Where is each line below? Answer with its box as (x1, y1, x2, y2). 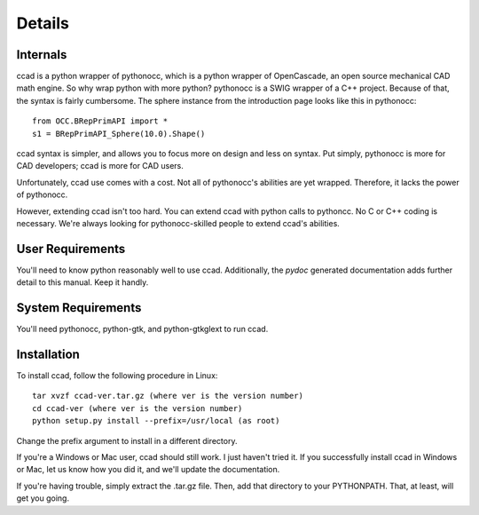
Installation (16, 346, 80, 361)
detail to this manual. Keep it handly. (16, 277, 149, 288)
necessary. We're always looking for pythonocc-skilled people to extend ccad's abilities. (16, 218, 341, 228)
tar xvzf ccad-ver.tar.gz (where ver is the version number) (32, 391, 303, 401)
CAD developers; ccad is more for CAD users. (16, 161, 184, 171)
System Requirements (16, 300, 142, 315)
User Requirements (16, 241, 126, 257)
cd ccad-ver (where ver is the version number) (32, 403, 243, 413)
